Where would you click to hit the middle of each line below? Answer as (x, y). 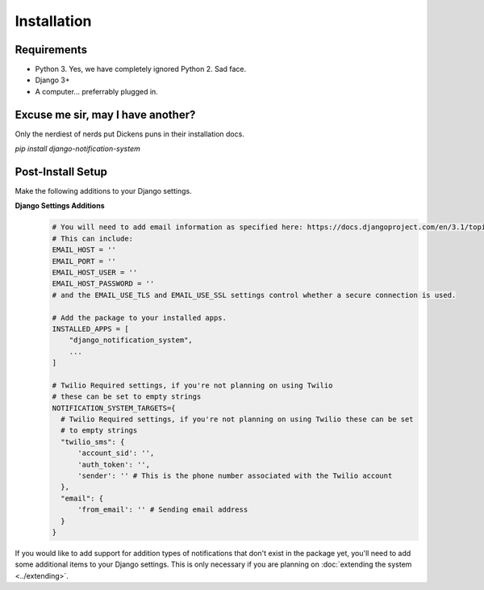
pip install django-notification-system (78, 149)
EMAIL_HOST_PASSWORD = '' (103, 284)
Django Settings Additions (60, 206)
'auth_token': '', (114, 464)
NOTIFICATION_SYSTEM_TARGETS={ (114, 408)
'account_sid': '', (116, 453)
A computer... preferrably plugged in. (97, 91)
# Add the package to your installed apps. (140, 318)
